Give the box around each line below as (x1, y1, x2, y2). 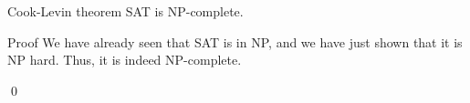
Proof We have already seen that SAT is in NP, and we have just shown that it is (7, 32, 463, 51)
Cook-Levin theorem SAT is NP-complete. (7, 2, 244, 20)
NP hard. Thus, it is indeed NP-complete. (7, 50, 242, 69)
